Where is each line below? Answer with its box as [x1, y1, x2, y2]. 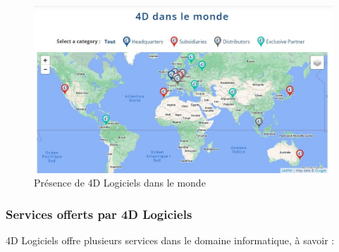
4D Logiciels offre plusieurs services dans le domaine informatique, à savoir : [6, 233, 335, 248]
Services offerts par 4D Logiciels [6, 205, 192, 222]
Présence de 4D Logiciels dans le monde [34, 175, 206, 190]
